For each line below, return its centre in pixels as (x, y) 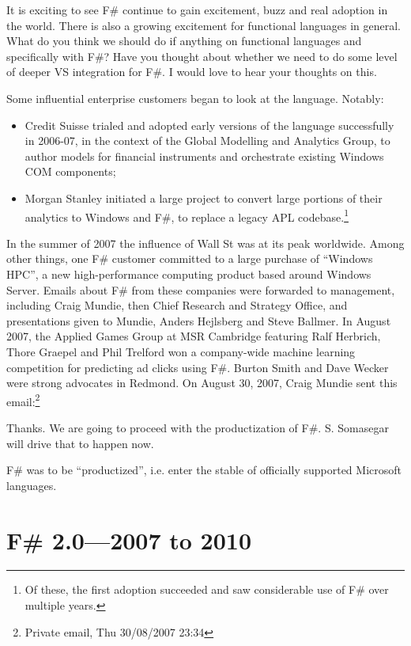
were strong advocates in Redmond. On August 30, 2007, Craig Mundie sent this (202, 383)
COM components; (70, 171)
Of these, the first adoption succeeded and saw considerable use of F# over (207, 589)
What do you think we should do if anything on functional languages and (184, 41)
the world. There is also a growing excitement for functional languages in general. (204, 25)
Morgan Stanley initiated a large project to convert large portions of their (204, 198)
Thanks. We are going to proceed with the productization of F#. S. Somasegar (198, 427)
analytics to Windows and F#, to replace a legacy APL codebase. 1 (187, 215)
